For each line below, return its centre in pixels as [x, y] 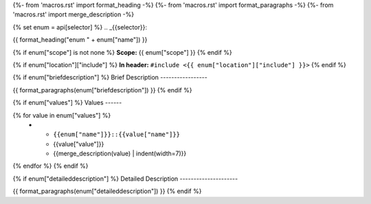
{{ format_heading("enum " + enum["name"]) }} [80, 40]
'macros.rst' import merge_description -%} [73, 14]
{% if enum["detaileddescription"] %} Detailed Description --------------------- [125, 179]
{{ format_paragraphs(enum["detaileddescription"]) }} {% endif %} [107, 191]
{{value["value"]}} [79, 144]
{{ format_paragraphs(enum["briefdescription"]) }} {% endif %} [102, 90]
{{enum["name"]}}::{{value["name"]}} [117, 135]
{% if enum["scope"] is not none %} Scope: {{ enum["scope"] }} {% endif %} [123, 52]
